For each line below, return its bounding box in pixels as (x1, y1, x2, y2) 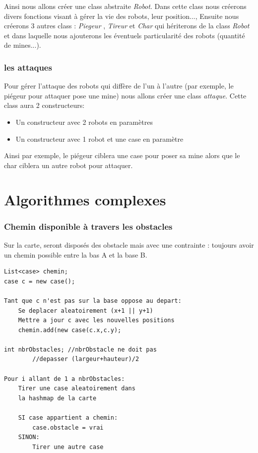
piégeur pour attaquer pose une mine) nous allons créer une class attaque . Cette (4, 90, 247, 100)
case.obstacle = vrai (32, 424, 104, 431)
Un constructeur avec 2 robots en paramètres (15, 116, 153, 127)
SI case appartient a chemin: (18, 414, 118, 422)
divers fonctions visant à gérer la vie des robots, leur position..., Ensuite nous (4, 10, 239, 21)
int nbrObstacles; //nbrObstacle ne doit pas (4, 346, 157, 353)
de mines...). (4, 40, 41, 50)
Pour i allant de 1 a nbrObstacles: (4, 375, 125, 382)
